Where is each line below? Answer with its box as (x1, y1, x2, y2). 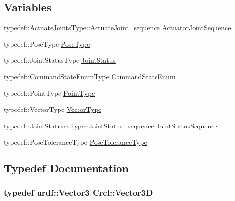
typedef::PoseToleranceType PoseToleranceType (4, 137, 147, 147)
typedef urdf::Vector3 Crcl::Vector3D (4, 186, 153, 198)
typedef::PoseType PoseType (4, 38, 90, 49)
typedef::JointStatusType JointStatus (4, 55, 116, 65)
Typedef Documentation (4, 161, 129, 176)
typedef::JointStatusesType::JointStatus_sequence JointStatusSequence (4, 120, 217, 130)
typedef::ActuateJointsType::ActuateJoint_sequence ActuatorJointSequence (4, 22, 231, 33)
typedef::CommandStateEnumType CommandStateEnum (4, 71, 176, 81)
